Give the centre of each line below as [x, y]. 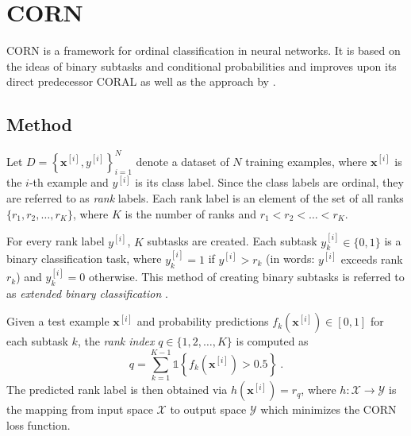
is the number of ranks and [190, 213]
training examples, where [306, 161]
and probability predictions [203, 321]
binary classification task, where [84, 259]
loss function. [38, 424]
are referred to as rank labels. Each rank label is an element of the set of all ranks [205, 198]
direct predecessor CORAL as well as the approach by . [141, 81]
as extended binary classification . [87, 293]
